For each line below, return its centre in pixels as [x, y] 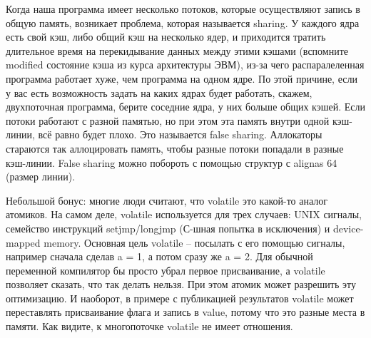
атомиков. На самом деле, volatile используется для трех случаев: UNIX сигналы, [184, 214]
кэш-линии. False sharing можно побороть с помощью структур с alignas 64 [172, 162]
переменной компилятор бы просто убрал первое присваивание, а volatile [166, 270]
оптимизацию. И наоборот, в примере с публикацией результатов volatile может [180, 298]
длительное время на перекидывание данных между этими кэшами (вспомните [177, 50]
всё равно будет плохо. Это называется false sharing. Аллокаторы [180, 134]
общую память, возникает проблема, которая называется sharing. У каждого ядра [183, 22]
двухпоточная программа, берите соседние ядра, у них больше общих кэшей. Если [185, 107]
